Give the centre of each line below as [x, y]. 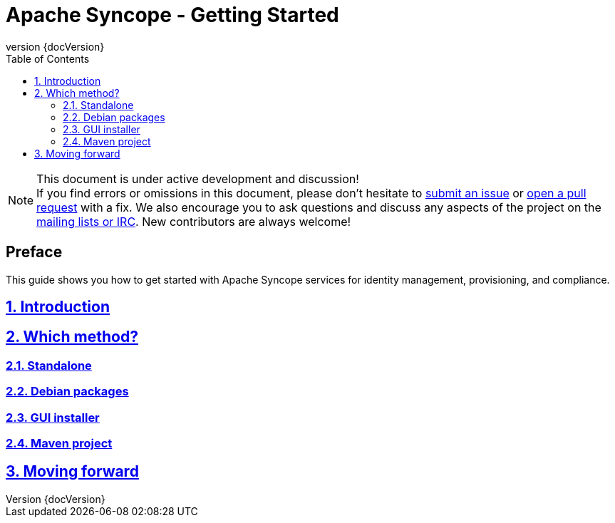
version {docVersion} [55, 46]
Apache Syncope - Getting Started [172, 15]
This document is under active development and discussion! [198, 178]
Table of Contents [48, 58]
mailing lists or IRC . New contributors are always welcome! [194, 221]
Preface [34, 252]
